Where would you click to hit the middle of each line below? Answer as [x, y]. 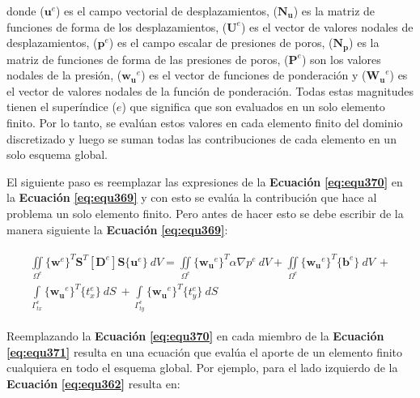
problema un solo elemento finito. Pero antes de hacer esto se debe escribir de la [205, 213]
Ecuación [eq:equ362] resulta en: [93, 383]
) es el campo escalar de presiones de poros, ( [221, 43]
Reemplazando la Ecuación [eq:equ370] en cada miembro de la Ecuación [195, 336]
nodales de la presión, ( [64, 75]
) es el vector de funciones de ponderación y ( [254, 75]
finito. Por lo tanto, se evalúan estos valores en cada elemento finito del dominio [205, 123]
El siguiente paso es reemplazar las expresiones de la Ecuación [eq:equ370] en [205, 181]
